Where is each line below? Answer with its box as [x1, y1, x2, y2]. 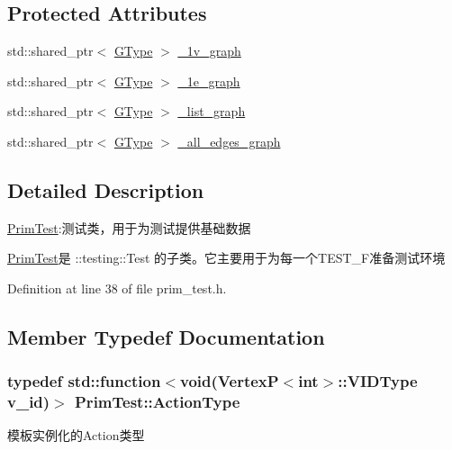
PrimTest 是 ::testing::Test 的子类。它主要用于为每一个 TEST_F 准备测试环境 [7, 248, 446, 267]
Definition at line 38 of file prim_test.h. [7, 278, 227, 297]
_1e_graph [177, 71, 240, 90]
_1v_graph [177, 41, 241, 60]
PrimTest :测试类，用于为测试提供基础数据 [7, 218, 251, 237]
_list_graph [177, 102, 246, 121]
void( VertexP [180, 370, 279, 392]
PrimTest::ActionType [75, 391, 240, 413]
